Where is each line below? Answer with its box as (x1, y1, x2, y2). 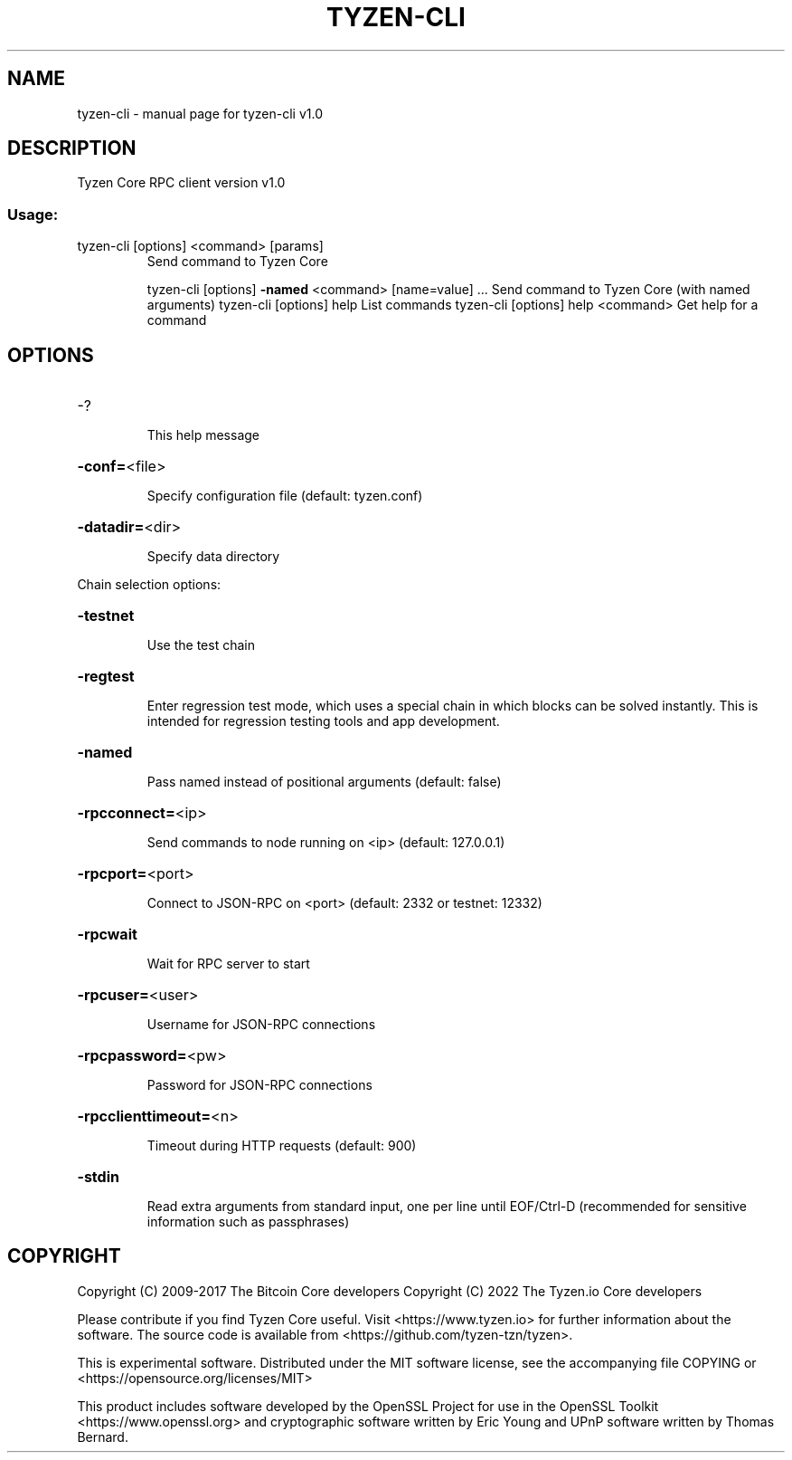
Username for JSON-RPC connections (146, 1016, 376, 1033)
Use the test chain (146, 637, 255, 654)
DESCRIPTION (7, 137, 137, 160)
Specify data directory (146, 549, 280, 565)
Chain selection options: (77, 577, 222, 593)
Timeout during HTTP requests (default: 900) (146, 1138, 417, 1154)
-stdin (77, 1168, 119, 1187)
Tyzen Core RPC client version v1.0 (77, 175, 286, 191)
